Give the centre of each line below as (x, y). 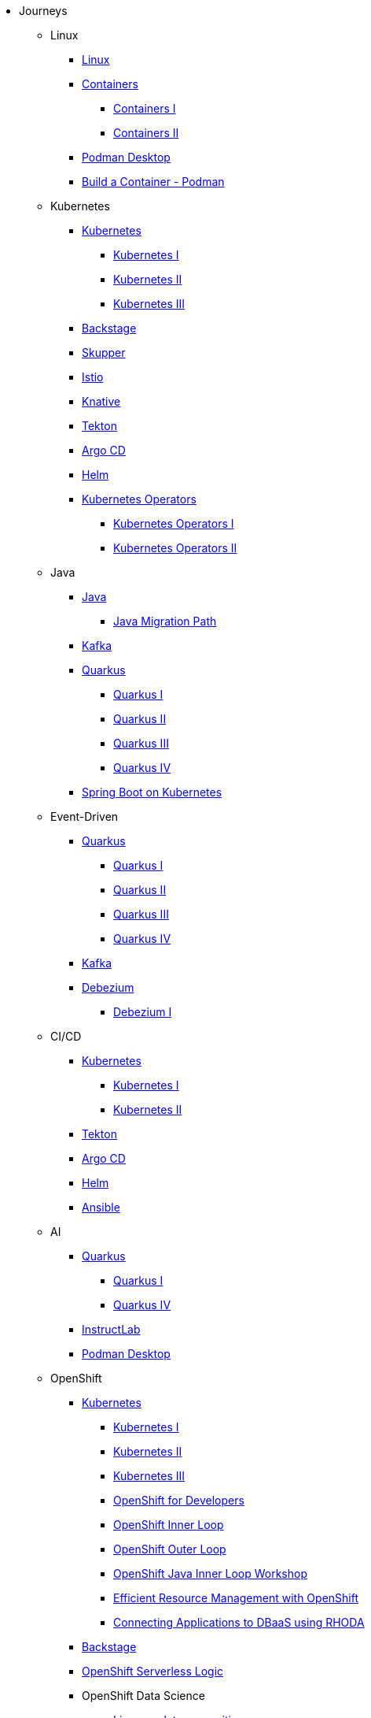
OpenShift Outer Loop (170, 1549)
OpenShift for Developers (179, 1500)
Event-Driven (84, 816)
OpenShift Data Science (143, 1696)
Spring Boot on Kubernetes (152, 792)
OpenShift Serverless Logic (153, 1671)
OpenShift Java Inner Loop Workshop (211, 1573)
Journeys (43, 11)
